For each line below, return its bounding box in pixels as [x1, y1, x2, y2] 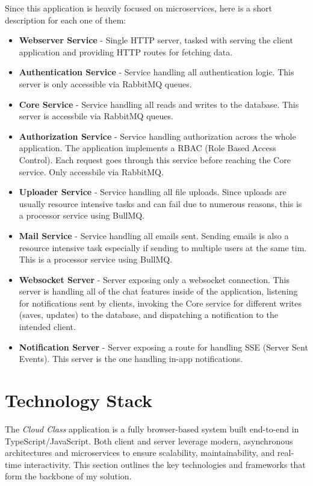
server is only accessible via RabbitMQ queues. [19, 77, 192, 90]
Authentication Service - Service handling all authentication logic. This [19, 66, 294, 78]
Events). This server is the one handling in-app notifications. [19, 352, 243, 365]
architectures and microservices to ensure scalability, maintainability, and [5, 446, 275, 459]
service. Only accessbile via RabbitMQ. [19, 165, 164, 178]
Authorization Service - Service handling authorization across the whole [19, 129, 296, 142]
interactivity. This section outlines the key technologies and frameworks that [23, 458, 306, 470]
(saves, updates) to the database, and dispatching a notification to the [19, 308, 278, 321]
